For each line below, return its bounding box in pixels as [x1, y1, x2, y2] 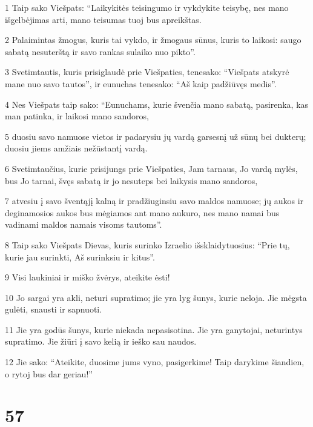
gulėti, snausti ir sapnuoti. [5, 303, 102, 316]
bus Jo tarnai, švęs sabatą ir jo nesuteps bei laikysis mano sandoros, [5, 174, 258, 187]
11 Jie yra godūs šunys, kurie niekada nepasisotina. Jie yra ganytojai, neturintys [5, 323, 303, 336]
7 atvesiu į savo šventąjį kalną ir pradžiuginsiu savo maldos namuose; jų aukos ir [5, 194, 304, 207]
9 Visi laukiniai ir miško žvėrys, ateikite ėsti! [5, 271, 170, 283]
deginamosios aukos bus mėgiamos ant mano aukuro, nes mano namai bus [5, 206, 280, 219]
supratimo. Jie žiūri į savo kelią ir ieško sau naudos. [5, 335, 197, 348]
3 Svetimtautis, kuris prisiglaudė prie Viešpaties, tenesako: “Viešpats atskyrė [5, 65, 289, 78]
